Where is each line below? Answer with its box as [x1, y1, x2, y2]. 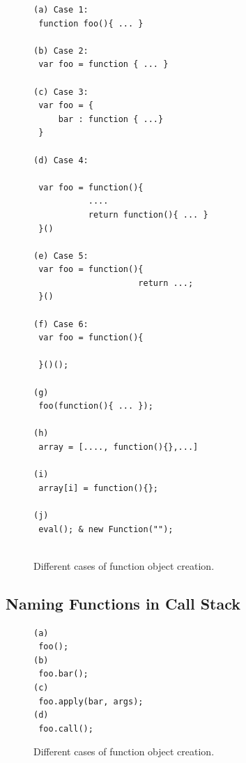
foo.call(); [38, 723, 93, 734]
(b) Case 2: [33, 45, 89, 56]
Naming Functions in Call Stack [6, 592, 241, 614]
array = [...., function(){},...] [38, 442, 199, 452]
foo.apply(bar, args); [38, 696, 144, 707]
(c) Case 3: [33, 86, 89, 97]
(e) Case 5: [33, 250, 89, 261]
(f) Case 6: [33, 319, 89, 329]
